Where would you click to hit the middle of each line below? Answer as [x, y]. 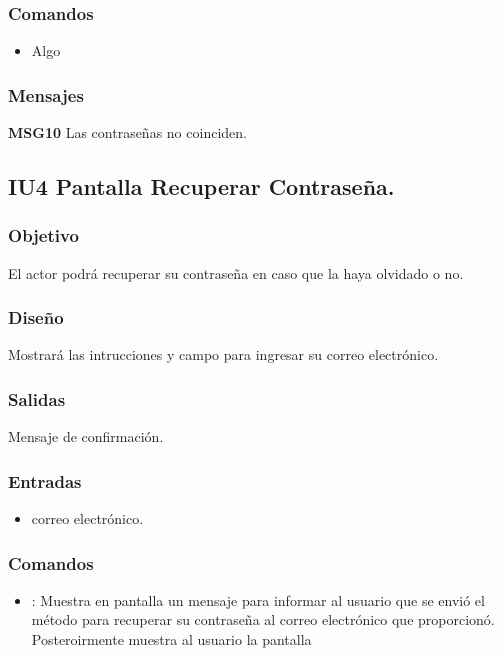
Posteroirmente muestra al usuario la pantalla [171, 639]
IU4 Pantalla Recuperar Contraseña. [201, 186]
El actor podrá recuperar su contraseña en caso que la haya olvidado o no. [236, 272]
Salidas [37, 398]
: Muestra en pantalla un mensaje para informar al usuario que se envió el [258, 599]
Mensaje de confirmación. [86, 436]
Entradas [45, 480]
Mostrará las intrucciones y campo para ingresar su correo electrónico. [223, 354]
